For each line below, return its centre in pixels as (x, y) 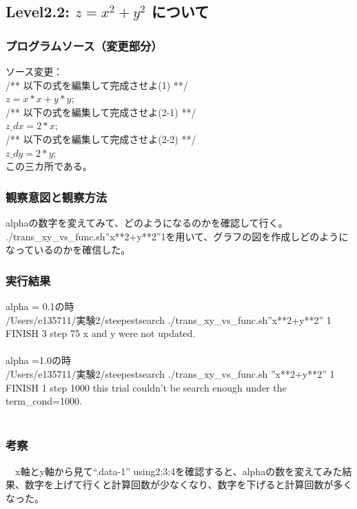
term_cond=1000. (44, 401)
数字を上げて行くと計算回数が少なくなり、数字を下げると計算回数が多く (188, 484)
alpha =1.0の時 (38, 360)
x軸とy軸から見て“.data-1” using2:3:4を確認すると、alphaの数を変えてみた (178, 471)
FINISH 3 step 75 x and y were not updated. (101, 333)
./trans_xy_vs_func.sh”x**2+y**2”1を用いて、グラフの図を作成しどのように (177, 236)
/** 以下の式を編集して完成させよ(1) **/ (97, 85)
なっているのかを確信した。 (68, 250)
